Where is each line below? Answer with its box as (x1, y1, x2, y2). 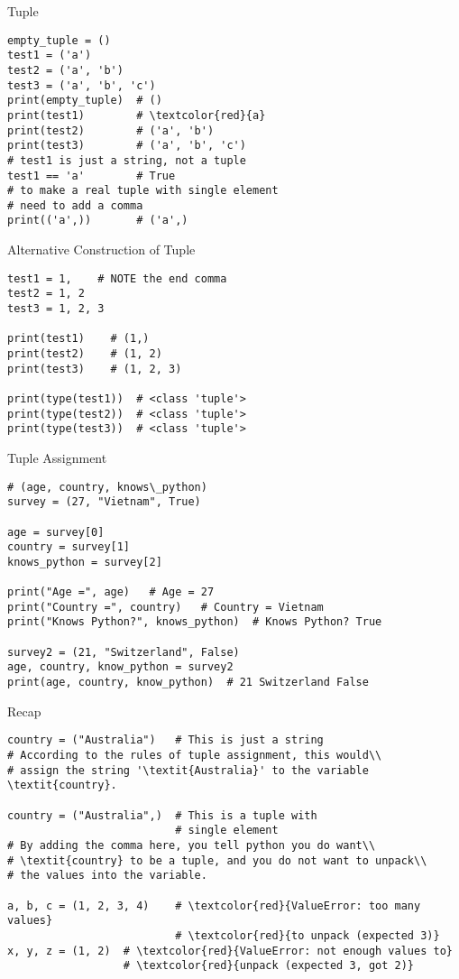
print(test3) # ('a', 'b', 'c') (7, 139, 246, 152)
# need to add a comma (7, 199, 143, 212)
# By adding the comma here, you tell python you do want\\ (7, 838, 376, 852)
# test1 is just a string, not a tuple (7, 153, 246, 167)
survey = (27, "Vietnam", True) (7, 495, 201, 509)
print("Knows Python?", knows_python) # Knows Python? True (7, 615, 382, 629)
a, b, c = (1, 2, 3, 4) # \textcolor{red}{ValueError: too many (7, 899, 421, 912)
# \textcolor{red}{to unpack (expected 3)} (175, 928, 440, 942)
